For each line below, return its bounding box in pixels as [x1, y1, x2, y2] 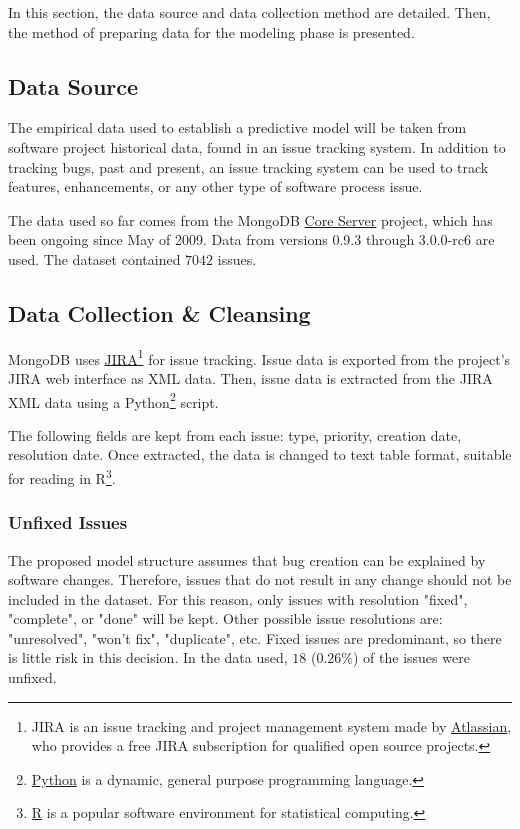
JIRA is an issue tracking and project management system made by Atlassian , [31, 715, 512, 736]
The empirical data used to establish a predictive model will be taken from [8, 117, 467, 138]
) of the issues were [353, 647, 470, 668]
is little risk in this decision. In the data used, [8, 647, 288, 668]
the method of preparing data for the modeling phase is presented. [8, 21, 415, 42]
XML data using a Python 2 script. [8, 388, 219, 412]
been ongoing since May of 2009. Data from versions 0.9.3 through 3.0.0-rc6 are [8, 229, 495, 250]
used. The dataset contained [8, 248, 181, 269]
